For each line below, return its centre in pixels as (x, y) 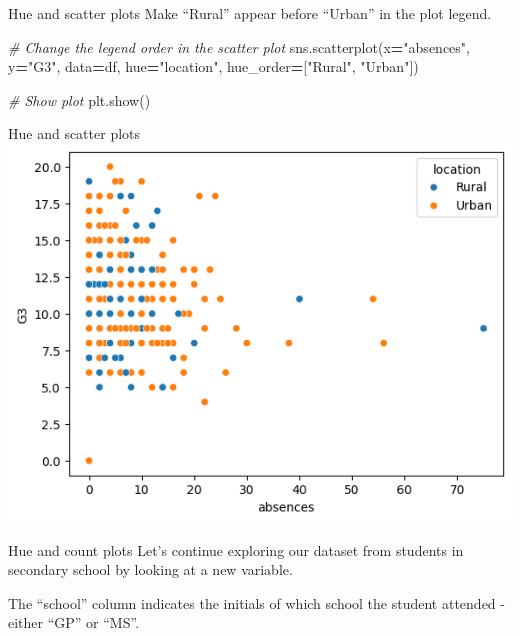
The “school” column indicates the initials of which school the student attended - (256, 602)
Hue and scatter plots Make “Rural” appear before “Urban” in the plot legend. (250, 13)
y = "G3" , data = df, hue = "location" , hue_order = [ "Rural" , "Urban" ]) (213, 66)
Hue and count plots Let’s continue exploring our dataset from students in (236, 549)
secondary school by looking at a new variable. (150, 569)
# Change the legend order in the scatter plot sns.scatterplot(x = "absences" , (239, 46)
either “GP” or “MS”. (74, 622)
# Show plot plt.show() (79, 99)
